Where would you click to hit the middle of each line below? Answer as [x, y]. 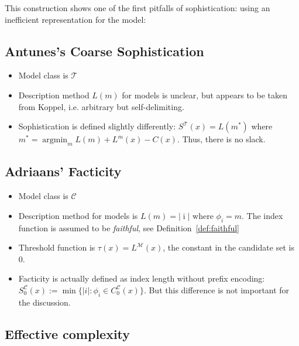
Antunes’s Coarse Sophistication [104, 51]
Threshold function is [57, 247]
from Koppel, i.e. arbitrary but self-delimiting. [101, 106]
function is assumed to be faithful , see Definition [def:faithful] [129, 227]
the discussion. [44, 302]
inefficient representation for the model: [75, 19]
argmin [55, 140]
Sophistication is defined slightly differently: [97, 126]
